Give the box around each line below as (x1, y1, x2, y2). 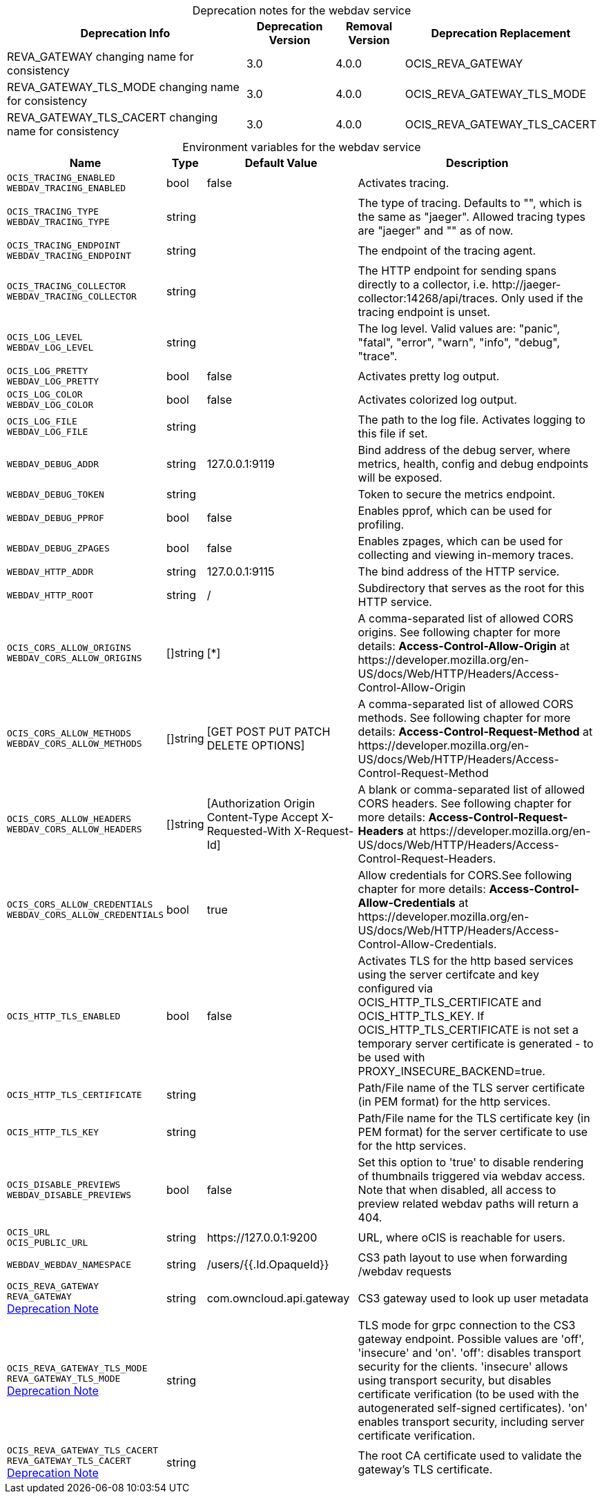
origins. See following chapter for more (358, 625, 561, 639)
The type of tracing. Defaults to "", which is (358, 196, 582, 210)
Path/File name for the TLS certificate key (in (358, 1111, 590, 1125)
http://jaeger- (492, 277, 561, 291)
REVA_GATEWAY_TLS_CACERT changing (7, 110, 218, 124)
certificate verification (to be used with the (358, 1387, 579, 1401)
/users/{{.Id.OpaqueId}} (206, 1257, 329, 1271)
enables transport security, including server (358, 1415, 585, 1429)
